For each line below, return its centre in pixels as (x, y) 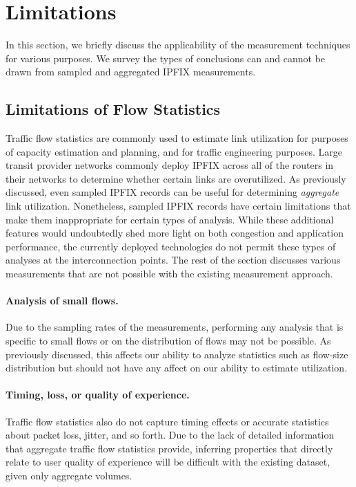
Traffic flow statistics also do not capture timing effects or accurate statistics (167, 421)
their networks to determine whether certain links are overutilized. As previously (176, 178)
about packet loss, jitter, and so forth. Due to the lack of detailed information (170, 435)
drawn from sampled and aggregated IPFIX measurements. (131, 72)
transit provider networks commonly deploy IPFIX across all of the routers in (170, 165)
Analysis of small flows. (62, 301)
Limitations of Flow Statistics (113, 109)
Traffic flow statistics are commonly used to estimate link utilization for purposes (177, 138)
